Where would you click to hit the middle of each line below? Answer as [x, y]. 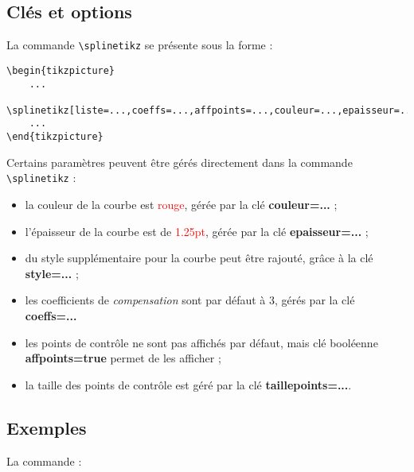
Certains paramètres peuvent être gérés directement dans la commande [180, 162]
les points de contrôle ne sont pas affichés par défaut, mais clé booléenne [201, 342]
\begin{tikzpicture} [61, 70]
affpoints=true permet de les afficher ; [123, 358]
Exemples [47, 427]
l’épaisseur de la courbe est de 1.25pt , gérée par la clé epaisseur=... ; [197, 231]
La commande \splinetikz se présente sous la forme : [140, 45]
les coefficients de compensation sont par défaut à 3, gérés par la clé [190, 300]
